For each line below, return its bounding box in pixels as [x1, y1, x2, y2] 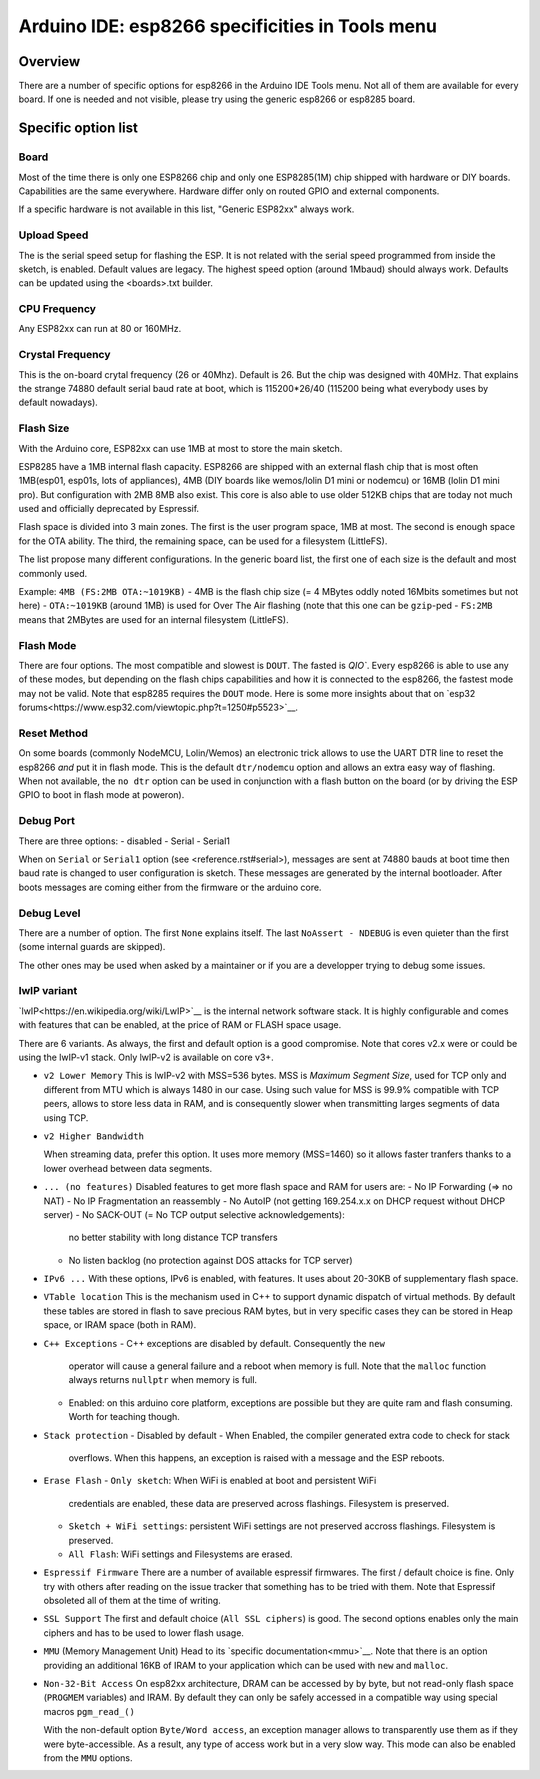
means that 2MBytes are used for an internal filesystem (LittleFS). [18, 613, 289, 625]
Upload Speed [18, 228, 89, 242]
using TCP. [43, 1111, 89, 1124]
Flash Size [18, 421, 70, 435]
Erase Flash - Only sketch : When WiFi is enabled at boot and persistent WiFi [43, 1475, 377, 1487]
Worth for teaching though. [68, 1411, 180, 1423]
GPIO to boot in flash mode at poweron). [18, 789, 185, 801]
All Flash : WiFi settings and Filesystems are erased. [68, 1548, 294, 1560]
